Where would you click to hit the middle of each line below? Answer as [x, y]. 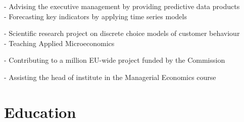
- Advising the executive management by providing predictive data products [122, 6]
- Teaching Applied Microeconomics [59, 43]
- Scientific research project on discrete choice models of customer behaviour [122, 33]
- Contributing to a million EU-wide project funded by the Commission [115, 60]
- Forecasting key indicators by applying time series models [95, 16]
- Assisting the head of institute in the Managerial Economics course [110, 77]
